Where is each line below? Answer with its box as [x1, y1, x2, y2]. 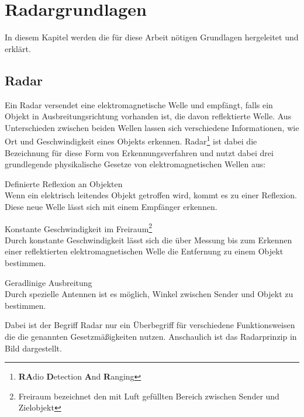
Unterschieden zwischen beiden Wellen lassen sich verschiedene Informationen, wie [5, 121, 299, 133]
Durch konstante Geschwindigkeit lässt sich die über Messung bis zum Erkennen [5, 233, 292, 246]
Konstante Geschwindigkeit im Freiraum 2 [5, 220, 153, 235]
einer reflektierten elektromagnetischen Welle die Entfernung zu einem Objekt [5, 245, 284, 257]
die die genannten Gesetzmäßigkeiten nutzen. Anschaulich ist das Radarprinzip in [5, 330, 297, 342]
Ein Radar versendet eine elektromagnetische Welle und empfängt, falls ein [5, 98, 273, 111]
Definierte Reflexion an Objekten [5, 177, 123, 189]
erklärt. [5, 42, 31, 54]
